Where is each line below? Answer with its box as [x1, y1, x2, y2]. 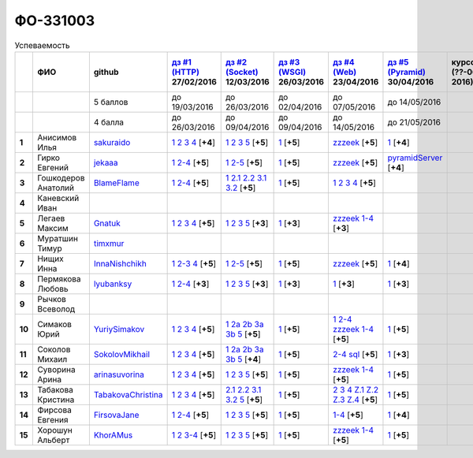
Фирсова [36, 404, 73, 415]
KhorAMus [93, 430, 133, 441]
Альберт [36, 434, 70, 445]
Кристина [36, 394, 75, 405]
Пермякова [36, 273, 82, 284]
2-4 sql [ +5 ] [332, 348, 378, 359]
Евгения [36, 414, 69, 425]
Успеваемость [14, 39, 70, 50]
